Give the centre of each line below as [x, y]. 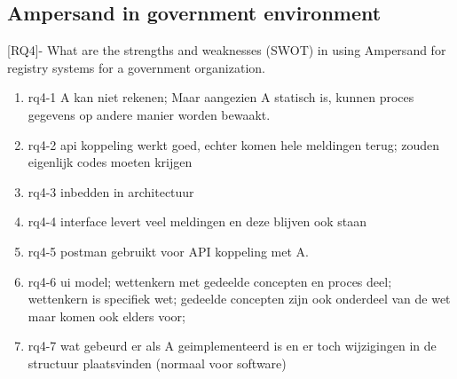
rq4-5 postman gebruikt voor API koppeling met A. [168, 251]
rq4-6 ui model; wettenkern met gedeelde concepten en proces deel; [210, 281]
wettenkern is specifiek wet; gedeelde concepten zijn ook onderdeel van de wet [239, 299]
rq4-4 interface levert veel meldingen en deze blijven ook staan [197, 221]
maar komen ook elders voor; [106, 316]
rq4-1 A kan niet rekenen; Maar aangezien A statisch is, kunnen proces [221, 97]
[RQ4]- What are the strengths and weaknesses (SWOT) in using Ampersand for [227, 50]
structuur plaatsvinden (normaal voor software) [157, 363]
